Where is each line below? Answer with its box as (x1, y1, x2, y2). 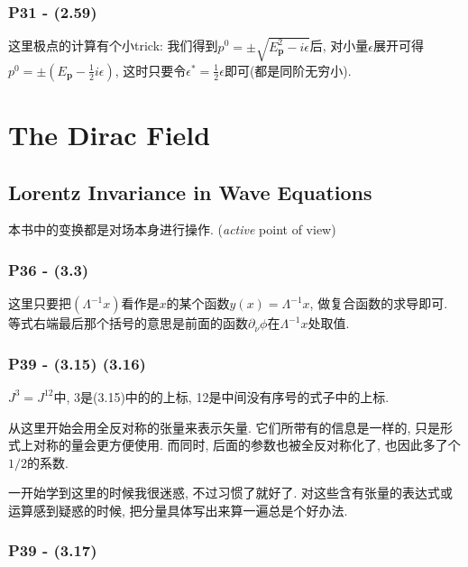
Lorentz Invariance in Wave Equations (8, 178, 372, 206)
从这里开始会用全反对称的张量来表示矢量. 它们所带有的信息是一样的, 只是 (8, 417, 441, 436)
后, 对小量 (309, 36, 369, 55)
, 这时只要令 (115, 60, 187, 79)
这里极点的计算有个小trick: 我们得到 (8, 36, 218, 55)
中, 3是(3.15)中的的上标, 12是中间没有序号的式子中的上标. (53, 387, 390, 406)
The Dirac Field (8, 115, 211, 152)
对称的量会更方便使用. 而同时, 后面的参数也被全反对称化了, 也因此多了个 (32, 435, 461, 454)
